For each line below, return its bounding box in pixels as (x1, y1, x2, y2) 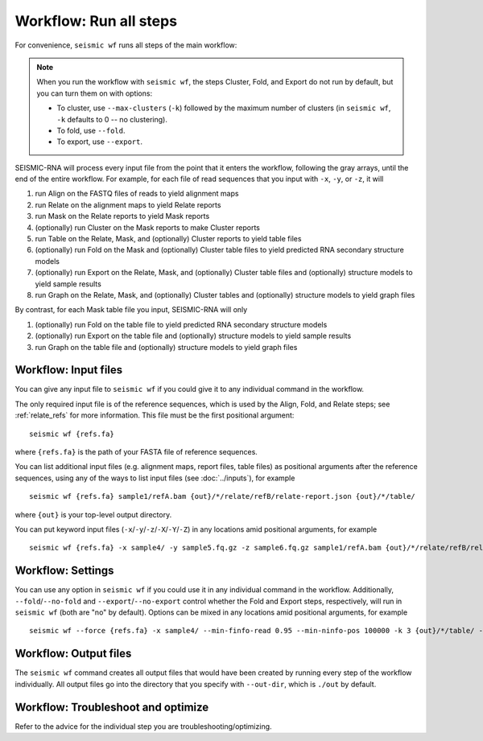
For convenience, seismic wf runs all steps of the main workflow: (14, 40, 237, 50)
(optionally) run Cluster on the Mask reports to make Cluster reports (35, 222, 261, 233)
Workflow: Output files (14, 647, 132, 661)
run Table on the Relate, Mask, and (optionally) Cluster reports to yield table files (35, 234, 302, 244)
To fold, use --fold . (56, 126, 126, 135)
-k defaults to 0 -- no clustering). (56, 114, 168, 124)
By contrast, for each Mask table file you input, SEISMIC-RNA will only (14, 305, 248, 315)
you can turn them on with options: (36, 89, 153, 98)
